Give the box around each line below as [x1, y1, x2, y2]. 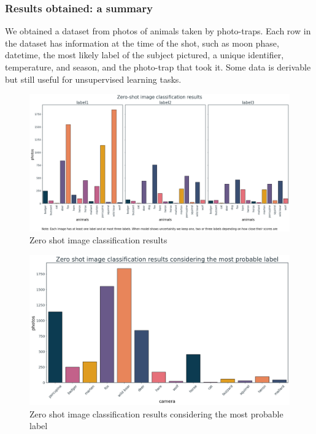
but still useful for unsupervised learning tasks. [5, 72, 182, 85]
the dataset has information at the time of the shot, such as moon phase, [5, 36, 279, 49]
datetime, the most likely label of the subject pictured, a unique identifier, [5, 48, 284, 61]
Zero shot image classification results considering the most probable [29, 407, 283, 420]
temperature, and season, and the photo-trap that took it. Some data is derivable [5, 61, 311, 73]
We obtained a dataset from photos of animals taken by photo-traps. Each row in [5, 25, 311, 37]
